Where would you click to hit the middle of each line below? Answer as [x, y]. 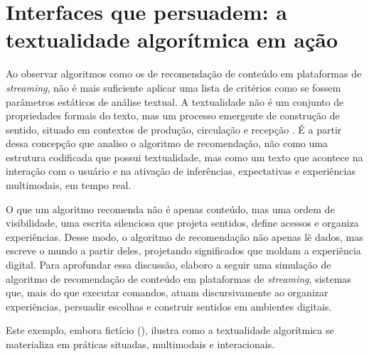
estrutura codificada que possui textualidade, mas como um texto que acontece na [184, 157]
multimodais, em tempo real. [69, 185]
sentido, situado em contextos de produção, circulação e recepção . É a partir [174, 129]
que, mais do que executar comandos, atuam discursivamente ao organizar [167, 292]
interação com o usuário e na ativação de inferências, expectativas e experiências [181, 171]
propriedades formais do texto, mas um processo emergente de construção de [173, 115]
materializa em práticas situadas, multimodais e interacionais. [140, 344]
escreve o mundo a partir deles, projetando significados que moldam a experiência [183, 250]
